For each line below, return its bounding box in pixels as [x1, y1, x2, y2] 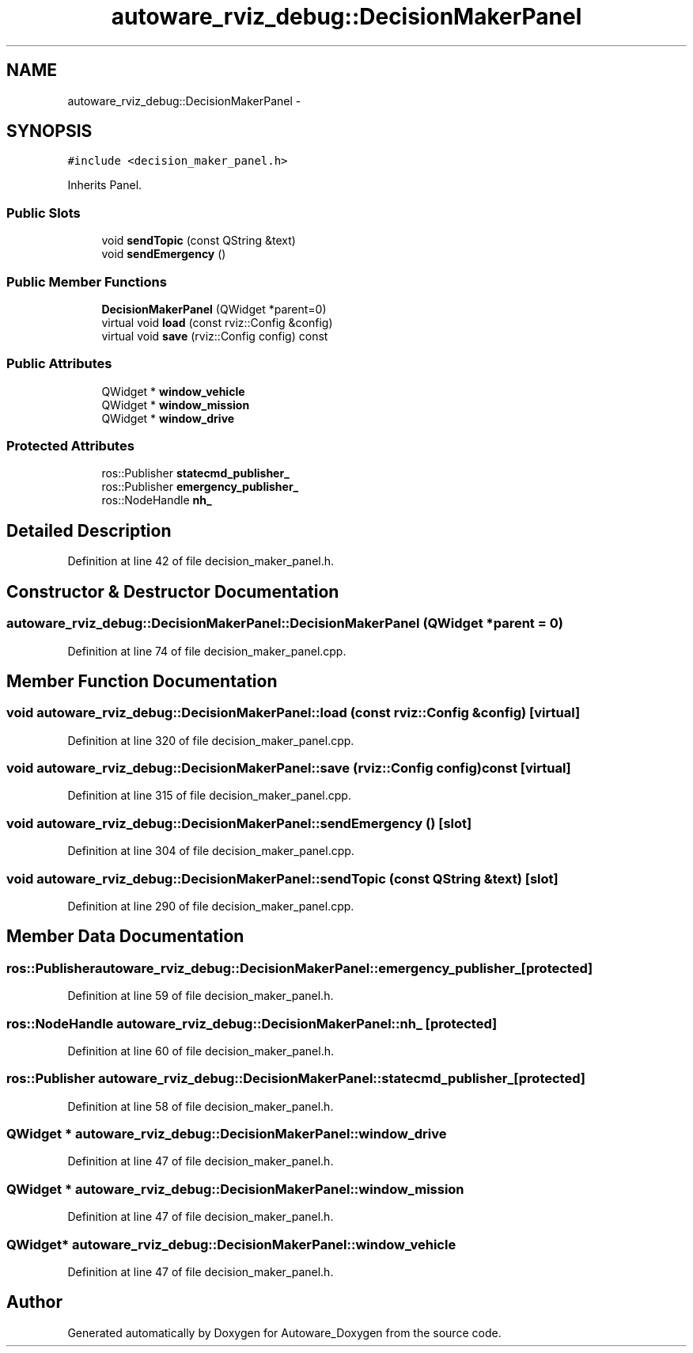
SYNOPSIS [6, 121, 93, 142]
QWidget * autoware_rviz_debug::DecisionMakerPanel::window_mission [6, 1180, 464, 1197]
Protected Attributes [6, 438, 134, 454]
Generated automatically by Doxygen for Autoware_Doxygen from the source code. [67, 1325, 502, 1340]
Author [6, 1292, 62, 1313]
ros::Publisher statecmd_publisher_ [101, 466, 290, 481]
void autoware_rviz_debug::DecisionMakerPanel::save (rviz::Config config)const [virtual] [6, 760, 571, 777]
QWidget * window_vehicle [101, 384, 245, 398]
